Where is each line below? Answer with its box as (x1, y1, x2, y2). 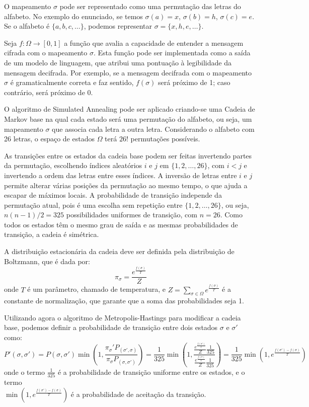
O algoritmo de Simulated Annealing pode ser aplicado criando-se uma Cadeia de (4, 104, 255, 114)
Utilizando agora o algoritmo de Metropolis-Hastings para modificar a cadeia (4, 312, 241, 322)
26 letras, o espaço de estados (4, 133, 95, 144)
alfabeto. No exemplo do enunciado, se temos (4, 11, 143, 21)
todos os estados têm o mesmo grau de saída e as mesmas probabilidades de (4, 219, 238, 229)
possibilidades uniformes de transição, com (66, 209, 197, 220)
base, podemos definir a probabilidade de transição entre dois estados (4, 322, 218, 333)
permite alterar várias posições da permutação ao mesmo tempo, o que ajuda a (4, 180, 248, 190)
